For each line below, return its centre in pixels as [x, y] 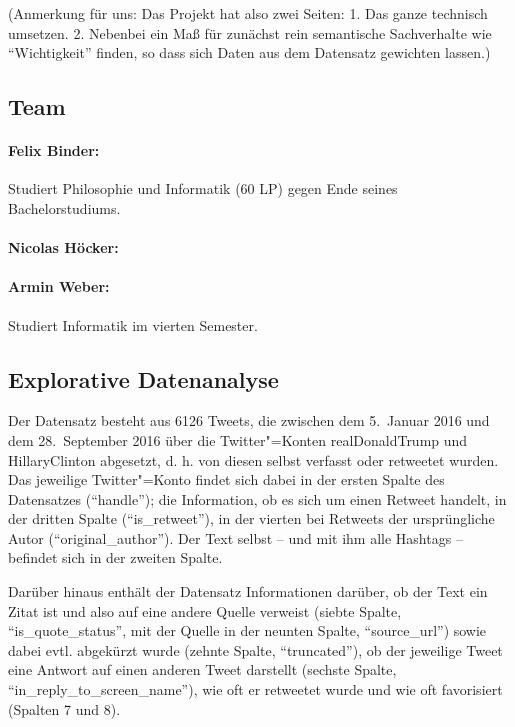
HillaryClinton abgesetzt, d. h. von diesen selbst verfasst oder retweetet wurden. [253, 459]
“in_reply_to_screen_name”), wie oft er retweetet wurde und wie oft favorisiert [255, 689]
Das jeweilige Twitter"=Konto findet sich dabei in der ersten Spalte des [226, 479]
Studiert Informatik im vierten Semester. [133, 324]
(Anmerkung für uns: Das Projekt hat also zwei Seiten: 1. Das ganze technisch [248, 13]
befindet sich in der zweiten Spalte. [115, 557]
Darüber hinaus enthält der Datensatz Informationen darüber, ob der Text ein [248, 591]
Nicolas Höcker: [63, 247]
